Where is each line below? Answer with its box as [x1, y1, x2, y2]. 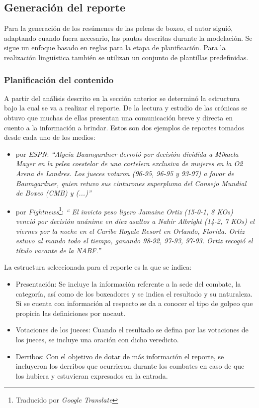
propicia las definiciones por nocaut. [15, 307, 126, 318]
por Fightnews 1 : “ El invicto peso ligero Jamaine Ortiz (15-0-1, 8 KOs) [15, 204, 233, 216]
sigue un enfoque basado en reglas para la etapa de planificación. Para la [4, 42, 226, 53]
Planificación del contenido [4, 73, 114, 86]
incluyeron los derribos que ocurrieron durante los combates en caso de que [15, 361, 245, 371]
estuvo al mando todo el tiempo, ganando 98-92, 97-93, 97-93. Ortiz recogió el [15, 235, 253, 246]
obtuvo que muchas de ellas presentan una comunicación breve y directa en [4, 112, 233, 122]
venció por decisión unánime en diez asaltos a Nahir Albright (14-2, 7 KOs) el [15, 215, 255, 226]
